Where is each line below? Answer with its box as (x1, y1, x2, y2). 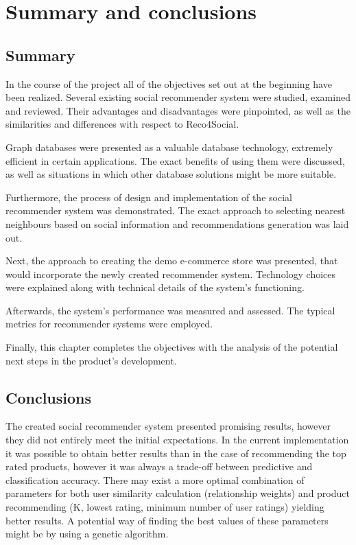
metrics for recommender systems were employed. (5, 316, 213, 331)
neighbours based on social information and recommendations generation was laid (5, 216, 349, 231)
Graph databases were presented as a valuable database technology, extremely (5, 139, 333, 154)
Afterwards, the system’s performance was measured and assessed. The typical (5, 303, 335, 317)
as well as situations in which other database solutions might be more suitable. (5, 167, 337, 181)
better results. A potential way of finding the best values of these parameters (5, 513, 329, 527)
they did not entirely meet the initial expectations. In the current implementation (5, 432, 349, 447)
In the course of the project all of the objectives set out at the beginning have (5, 76, 332, 91)
